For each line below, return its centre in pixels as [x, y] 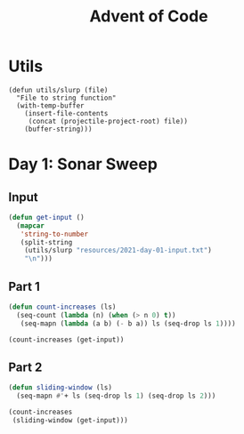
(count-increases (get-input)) [66, 340]
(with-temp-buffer [51, 105]
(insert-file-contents [66, 113]
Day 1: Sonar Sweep [83, 164]
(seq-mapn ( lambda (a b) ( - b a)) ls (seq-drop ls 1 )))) [128, 323]
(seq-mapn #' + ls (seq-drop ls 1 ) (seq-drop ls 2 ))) [116, 396]
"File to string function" [66, 98]
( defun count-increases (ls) [62, 307]
